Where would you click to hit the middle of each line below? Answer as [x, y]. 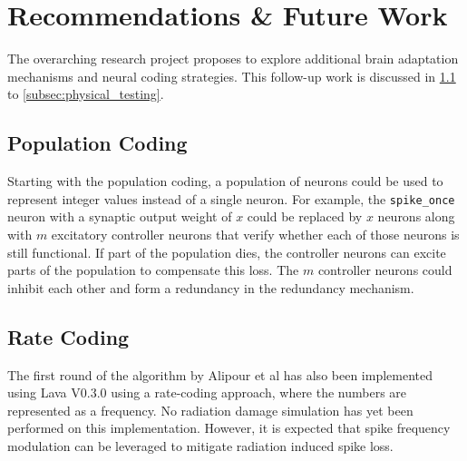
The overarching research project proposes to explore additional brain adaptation [233, 59]
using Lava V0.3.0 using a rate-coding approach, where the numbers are [207, 392]
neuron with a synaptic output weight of [120, 216]
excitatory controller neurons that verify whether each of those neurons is [255, 234]
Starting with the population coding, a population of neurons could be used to [225, 181]
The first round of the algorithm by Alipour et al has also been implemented [220, 374]
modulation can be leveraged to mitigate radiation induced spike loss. [200, 445]
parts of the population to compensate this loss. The [153, 270]
